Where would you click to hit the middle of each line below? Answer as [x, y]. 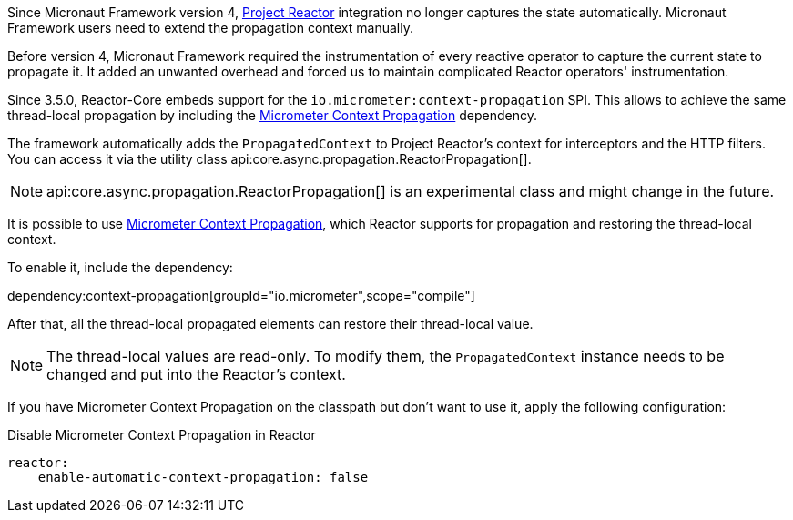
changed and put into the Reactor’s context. [196, 374]
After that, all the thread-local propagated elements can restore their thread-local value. [270, 324]
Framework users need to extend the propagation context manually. [210, 28]
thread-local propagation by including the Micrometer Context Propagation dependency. [272, 115]
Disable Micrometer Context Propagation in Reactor [162, 435]
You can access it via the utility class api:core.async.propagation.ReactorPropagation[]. [269, 159]
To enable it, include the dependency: [120, 267]
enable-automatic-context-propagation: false [203, 477]
